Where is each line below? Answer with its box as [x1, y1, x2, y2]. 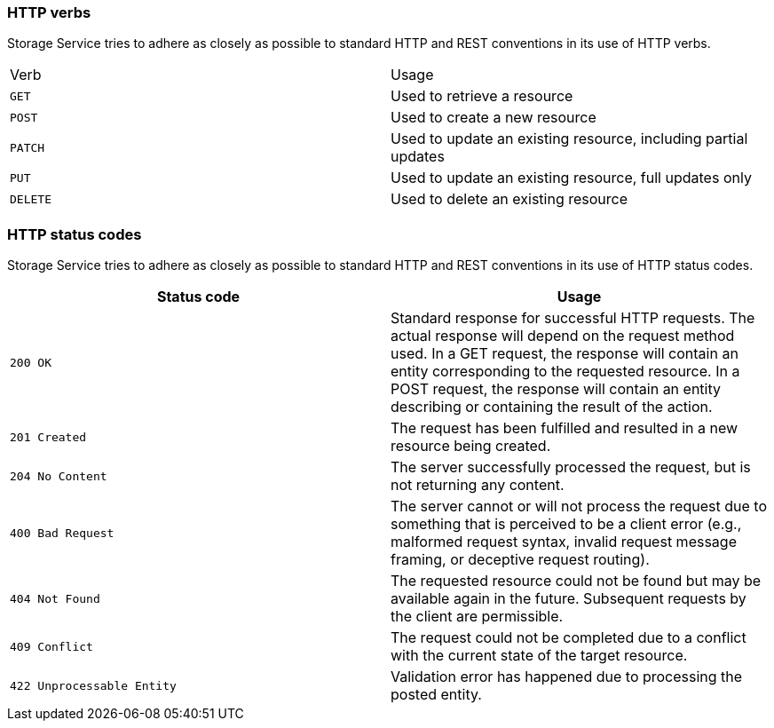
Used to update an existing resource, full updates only [391, 169, 752, 187]
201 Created [10, 430, 87, 444]
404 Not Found [10, 591, 100, 605]
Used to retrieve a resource [391, 87, 573, 106]
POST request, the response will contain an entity [391, 380, 721, 399]
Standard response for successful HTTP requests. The [391, 309, 755, 328]
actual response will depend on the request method [391, 327, 735, 345]
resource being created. [391, 437, 551, 455]
